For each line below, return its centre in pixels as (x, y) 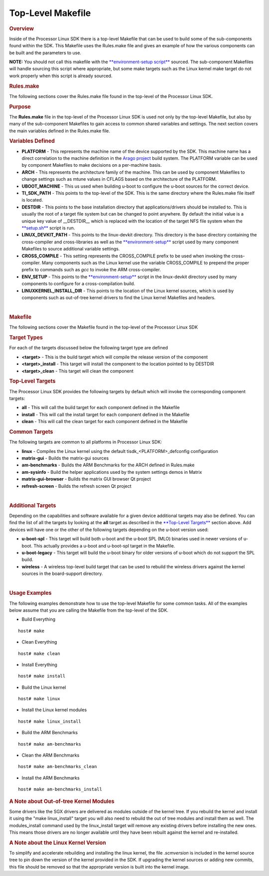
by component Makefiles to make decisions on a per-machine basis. (92, 165)
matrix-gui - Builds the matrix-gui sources (65, 458)
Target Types (26, 337)
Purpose (20, 107)
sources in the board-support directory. (62, 574)
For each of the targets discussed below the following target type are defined (89, 348)
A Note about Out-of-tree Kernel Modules (62, 801)
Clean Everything (39, 642)
